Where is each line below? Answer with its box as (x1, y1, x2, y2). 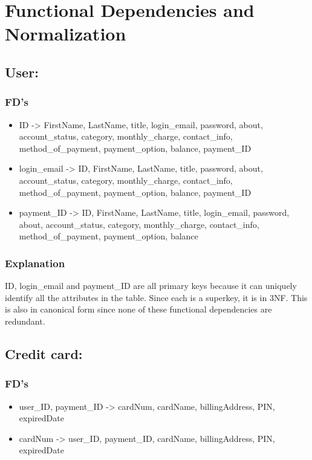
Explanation (5, 255, 65, 270)
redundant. (5, 314, 45, 327)
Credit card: (5, 344, 83, 363)
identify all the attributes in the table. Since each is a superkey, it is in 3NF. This (5, 291, 308, 303)
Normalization (5, 21, 126, 46)
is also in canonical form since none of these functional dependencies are (5, 303, 272, 316)
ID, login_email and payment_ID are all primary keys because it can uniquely (5, 279, 297, 292)
